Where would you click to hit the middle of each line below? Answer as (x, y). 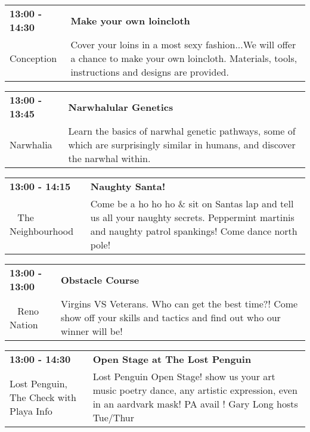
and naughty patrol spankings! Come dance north (194, 231)
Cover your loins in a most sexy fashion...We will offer (183, 44)
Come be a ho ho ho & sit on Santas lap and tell (192, 203)
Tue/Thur (114, 417)
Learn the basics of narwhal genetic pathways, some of (182, 131)
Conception (33, 58)
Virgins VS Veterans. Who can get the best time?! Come (179, 304)
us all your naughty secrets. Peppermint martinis (192, 217)
